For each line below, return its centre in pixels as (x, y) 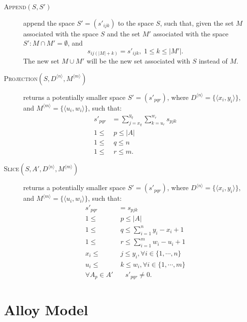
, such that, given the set (197, 23)
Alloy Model (46, 309)
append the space (49, 23)
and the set (123, 33)
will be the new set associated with (138, 61)
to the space (136, 23)
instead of (213, 61)
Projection (21, 78)
